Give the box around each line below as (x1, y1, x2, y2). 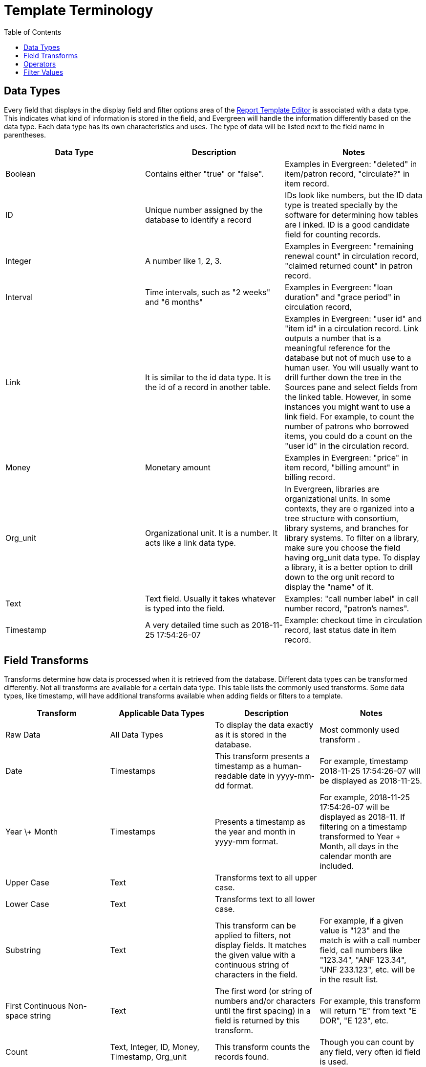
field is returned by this (215, 1016, 300, 1026)
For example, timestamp (319, 756, 408, 766)
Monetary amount (145, 462, 211, 472)
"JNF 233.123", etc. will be (319, 965, 415, 975)
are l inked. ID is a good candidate (284, 219, 410, 230)
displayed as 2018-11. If (319, 812, 405, 822)
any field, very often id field (319, 1047, 421, 1057)
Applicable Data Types (119, 708, 205, 719)
